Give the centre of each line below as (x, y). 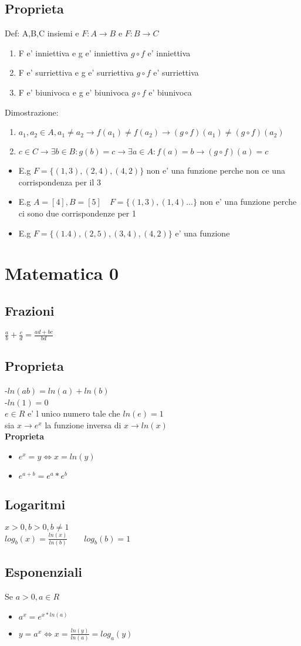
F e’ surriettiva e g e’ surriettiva (76, 72)
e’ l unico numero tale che (74, 413)
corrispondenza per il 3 (60, 182)
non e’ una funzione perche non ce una (216, 170)
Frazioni (30, 310)
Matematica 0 (62, 273)
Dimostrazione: (32, 112)
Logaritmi (35, 504)
